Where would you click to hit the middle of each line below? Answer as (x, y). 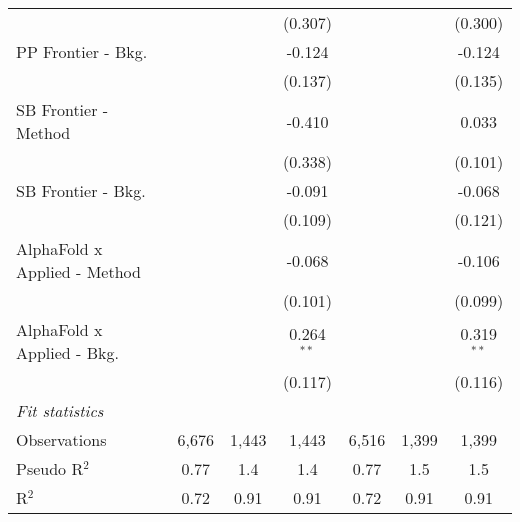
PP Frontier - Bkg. (82, 51)
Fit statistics (60, 410)
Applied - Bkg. (67, 352)
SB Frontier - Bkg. (81, 190)
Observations (61, 439)
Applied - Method (78, 271)
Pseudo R (50, 468)
